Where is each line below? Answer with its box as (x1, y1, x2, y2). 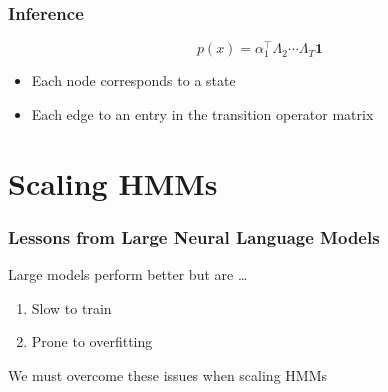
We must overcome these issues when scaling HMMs (8, 365, 328, 386)
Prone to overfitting (31, 331, 153, 352)
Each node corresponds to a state (31, 70, 236, 91)
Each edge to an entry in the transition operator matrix (31, 104, 374, 125)
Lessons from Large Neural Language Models (8, 224, 380, 249)
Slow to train (31, 297, 112, 318)
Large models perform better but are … (8, 264, 248, 285)
